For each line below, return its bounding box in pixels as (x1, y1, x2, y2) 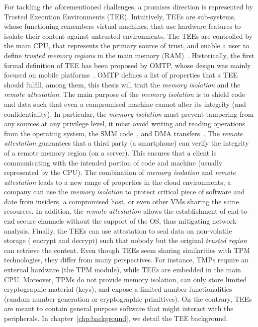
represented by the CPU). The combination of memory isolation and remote (4, 167, 236, 177)
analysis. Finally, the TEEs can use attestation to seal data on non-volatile (4, 225, 232, 236)
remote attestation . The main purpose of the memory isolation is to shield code (4, 89, 246, 99)
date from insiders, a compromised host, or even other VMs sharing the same (4, 196, 239, 206)
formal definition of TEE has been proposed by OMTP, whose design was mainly (4, 60, 251, 70)
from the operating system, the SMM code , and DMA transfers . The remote (4, 128, 243, 138)
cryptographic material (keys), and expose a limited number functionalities (4, 284, 232, 294)
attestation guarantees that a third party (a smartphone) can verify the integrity (4, 138, 249, 148)
